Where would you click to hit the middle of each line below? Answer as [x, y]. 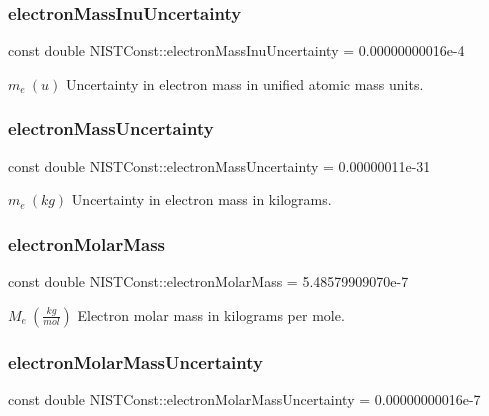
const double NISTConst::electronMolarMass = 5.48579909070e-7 [208, 281]
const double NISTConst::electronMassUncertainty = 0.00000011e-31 [219, 165]
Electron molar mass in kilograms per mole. [211, 314]
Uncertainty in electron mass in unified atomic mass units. [244, 83]
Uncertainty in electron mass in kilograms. [201, 199]
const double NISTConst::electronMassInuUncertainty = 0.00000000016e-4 [236, 50]
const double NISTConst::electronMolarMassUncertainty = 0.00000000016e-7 [244, 398]
